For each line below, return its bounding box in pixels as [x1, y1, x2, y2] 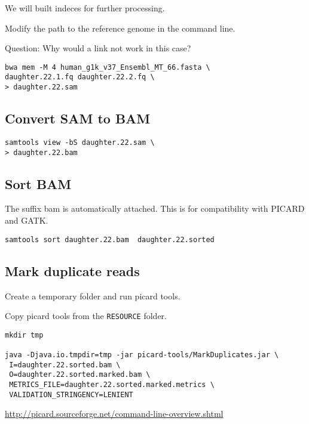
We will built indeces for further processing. [5, 2, 165, 14]
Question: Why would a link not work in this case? [5, 42, 191, 54]
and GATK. [5, 214, 48, 227]
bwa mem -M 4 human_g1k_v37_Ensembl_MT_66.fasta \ [5, 63, 210, 72]
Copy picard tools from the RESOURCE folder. [5, 310, 167, 322]
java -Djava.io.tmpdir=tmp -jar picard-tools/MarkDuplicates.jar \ [5, 351, 279, 360]
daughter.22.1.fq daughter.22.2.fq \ [5, 73, 155, 82]
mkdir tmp [5, 330, 44, 339]
